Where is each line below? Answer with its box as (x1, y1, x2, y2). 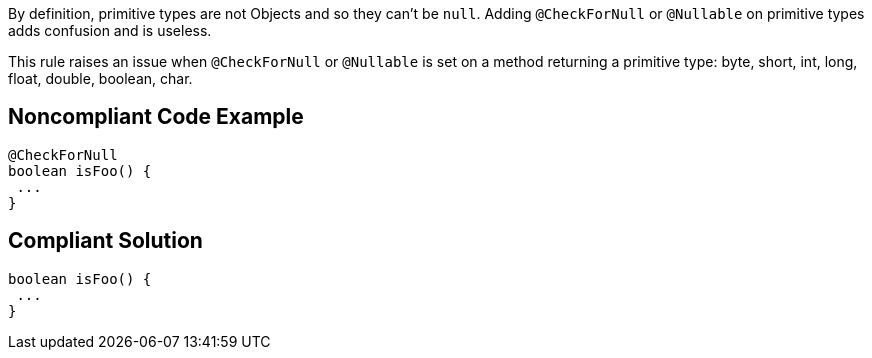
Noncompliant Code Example (8, 104, 304, 130)
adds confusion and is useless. (8, 22, 212, 39)
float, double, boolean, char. (8, 70, 193, 87)
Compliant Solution (8, 228, 203, 254)
